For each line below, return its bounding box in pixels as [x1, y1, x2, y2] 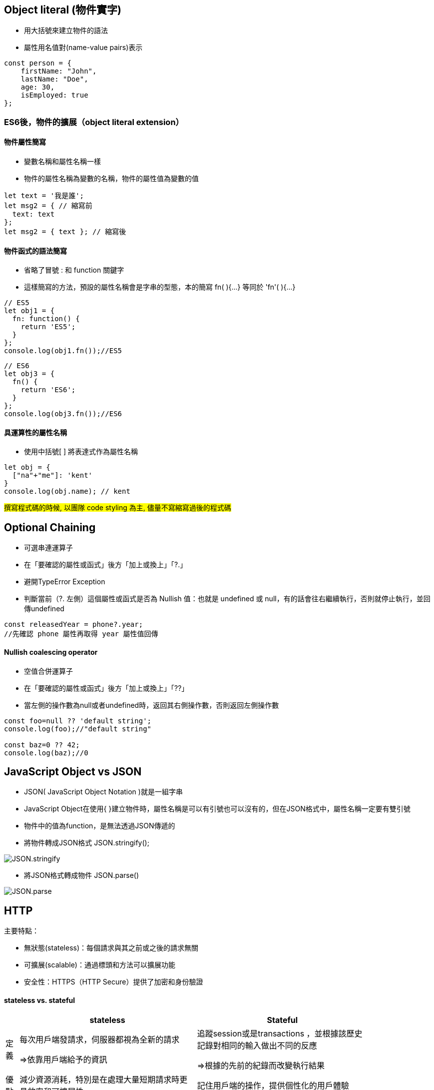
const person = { [4, 59, 71, 68]
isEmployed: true [20, 91, 88, 100]
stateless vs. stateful [4, 995, 75, 1004]
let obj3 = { [4, 370, 55, 378]
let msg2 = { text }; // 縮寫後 [4, 228, 126, 236]
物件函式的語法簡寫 [4, 246, 67, 255]
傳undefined [24, 604, 64, 613]
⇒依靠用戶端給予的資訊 [19, 1054, 107, 1065]
